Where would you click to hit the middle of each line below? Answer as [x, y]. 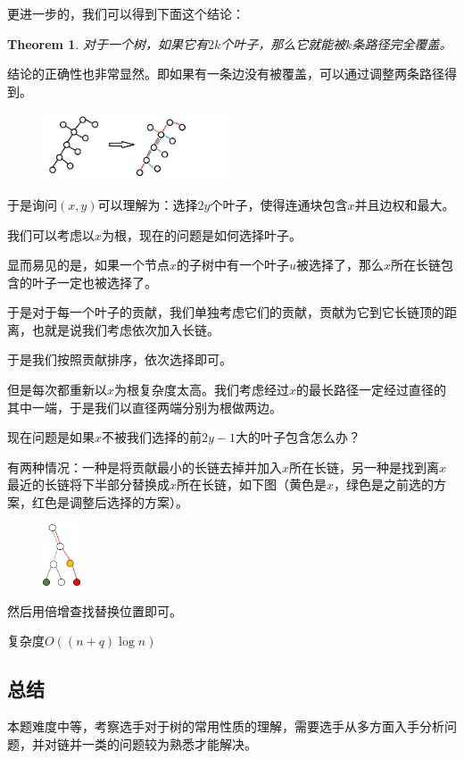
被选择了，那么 [340, 265]
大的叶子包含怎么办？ [298, 437]
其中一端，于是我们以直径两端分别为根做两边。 [145, 407]
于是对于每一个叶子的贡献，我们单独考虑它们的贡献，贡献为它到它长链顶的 [226, 312]
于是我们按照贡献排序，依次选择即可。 [120, 359]
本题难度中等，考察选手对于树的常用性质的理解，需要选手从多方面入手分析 [226, 726]
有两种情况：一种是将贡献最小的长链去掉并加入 [145, 467]
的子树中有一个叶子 [233, 265]
